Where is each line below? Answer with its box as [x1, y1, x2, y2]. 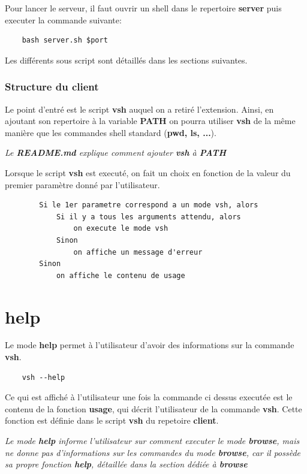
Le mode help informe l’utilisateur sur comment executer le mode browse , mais [5, 434, 300, 446]
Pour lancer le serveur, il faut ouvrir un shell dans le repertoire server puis [5, 2, 282, 14]
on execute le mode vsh [73, 224, 168, 233]
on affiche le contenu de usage [56, 271, 185, 280]
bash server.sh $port [22, 36, 108, 45]
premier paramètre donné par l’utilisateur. [5, 178, 160, 191]
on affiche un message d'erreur [73, 247, 203, 256]
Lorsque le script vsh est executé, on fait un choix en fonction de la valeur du [5, 166, 291, 179]
